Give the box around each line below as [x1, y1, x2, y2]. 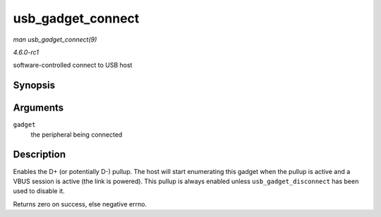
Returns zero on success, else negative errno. [13, 199, 147, 208]
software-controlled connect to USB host [13, 61, 133, 70]
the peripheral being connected [30, 130, 123, 139]
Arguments [13, 102, 64, 114]
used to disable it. [13, 187, 65, 195]
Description [13, 149, 66, 161]
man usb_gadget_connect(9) [13, 35, 97, 44]
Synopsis [13, 80, 56, 92]
